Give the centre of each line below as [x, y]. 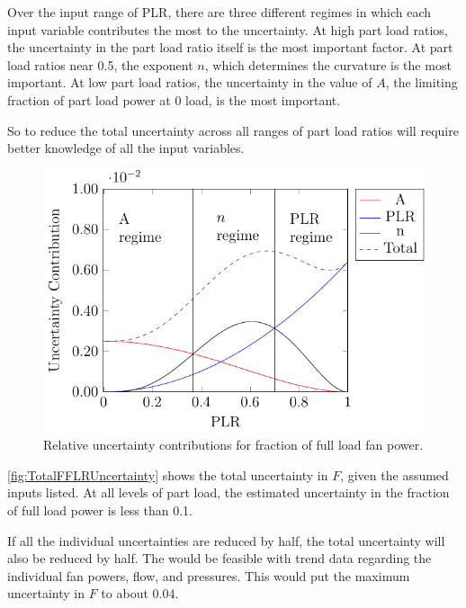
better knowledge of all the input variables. [126, 148]
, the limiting [421, 82]
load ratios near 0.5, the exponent [100, 64]
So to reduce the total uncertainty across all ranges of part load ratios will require [233, 130]
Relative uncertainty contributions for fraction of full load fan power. [233, 445]
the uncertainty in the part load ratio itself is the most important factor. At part [230, 47]
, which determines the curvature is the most [328, 64]
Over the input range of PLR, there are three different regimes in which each [220, 12]
